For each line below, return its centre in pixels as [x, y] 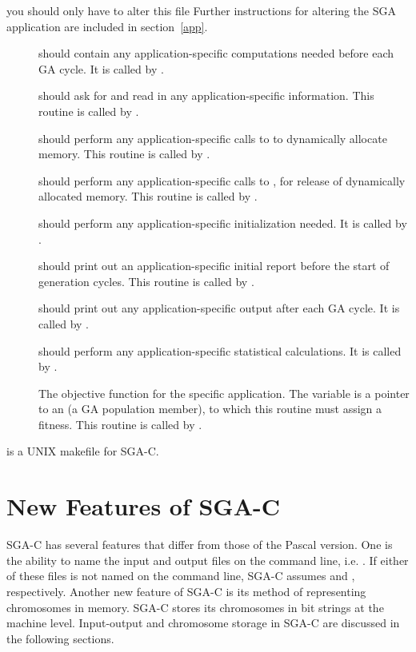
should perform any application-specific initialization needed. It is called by [223, 223]
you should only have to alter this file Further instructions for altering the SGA [202, 10]
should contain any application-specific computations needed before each [216, 53]
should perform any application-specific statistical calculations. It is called [220, 350]
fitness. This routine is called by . [120, 424]
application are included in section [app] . [107, 26]
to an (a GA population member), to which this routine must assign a [210, 409]
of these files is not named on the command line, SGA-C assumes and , [181, 576]
